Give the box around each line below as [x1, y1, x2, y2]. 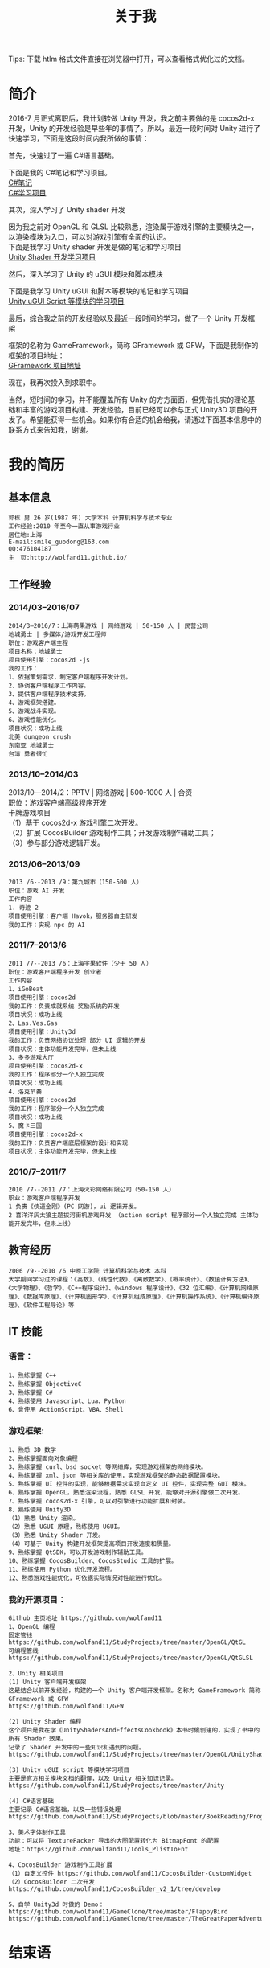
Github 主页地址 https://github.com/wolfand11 [8, 1614, 162, 1622]
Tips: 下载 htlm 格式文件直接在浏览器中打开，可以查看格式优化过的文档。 [8, 54, 249, 64]
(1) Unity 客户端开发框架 [8, 1678, 87, 1687]
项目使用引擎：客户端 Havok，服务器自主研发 [8, 912, 138, 920]
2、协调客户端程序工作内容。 [8, 681, 90, 690]
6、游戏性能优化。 [8, 715, 60, 724]
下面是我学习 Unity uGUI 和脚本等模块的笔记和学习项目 [8, 286, 190, 296]
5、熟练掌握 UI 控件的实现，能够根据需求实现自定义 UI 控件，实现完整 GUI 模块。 [8, 1480, 251, 1488]
